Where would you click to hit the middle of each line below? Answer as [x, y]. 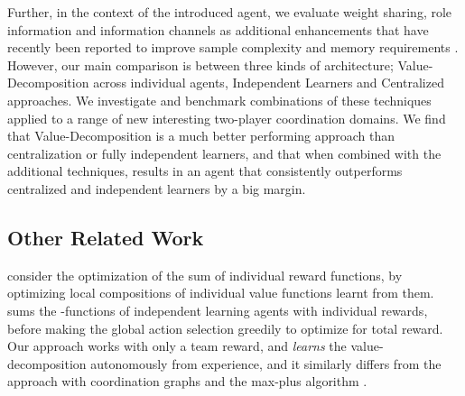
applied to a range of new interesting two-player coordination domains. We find [227, 118]
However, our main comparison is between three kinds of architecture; [200, 64]
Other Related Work [106, 237]
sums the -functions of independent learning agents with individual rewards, [218, 310]
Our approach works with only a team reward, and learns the [177, 346]
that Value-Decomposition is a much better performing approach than [201, 136]
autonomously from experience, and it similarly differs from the [266, 363]
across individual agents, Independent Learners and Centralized [269, 83]
